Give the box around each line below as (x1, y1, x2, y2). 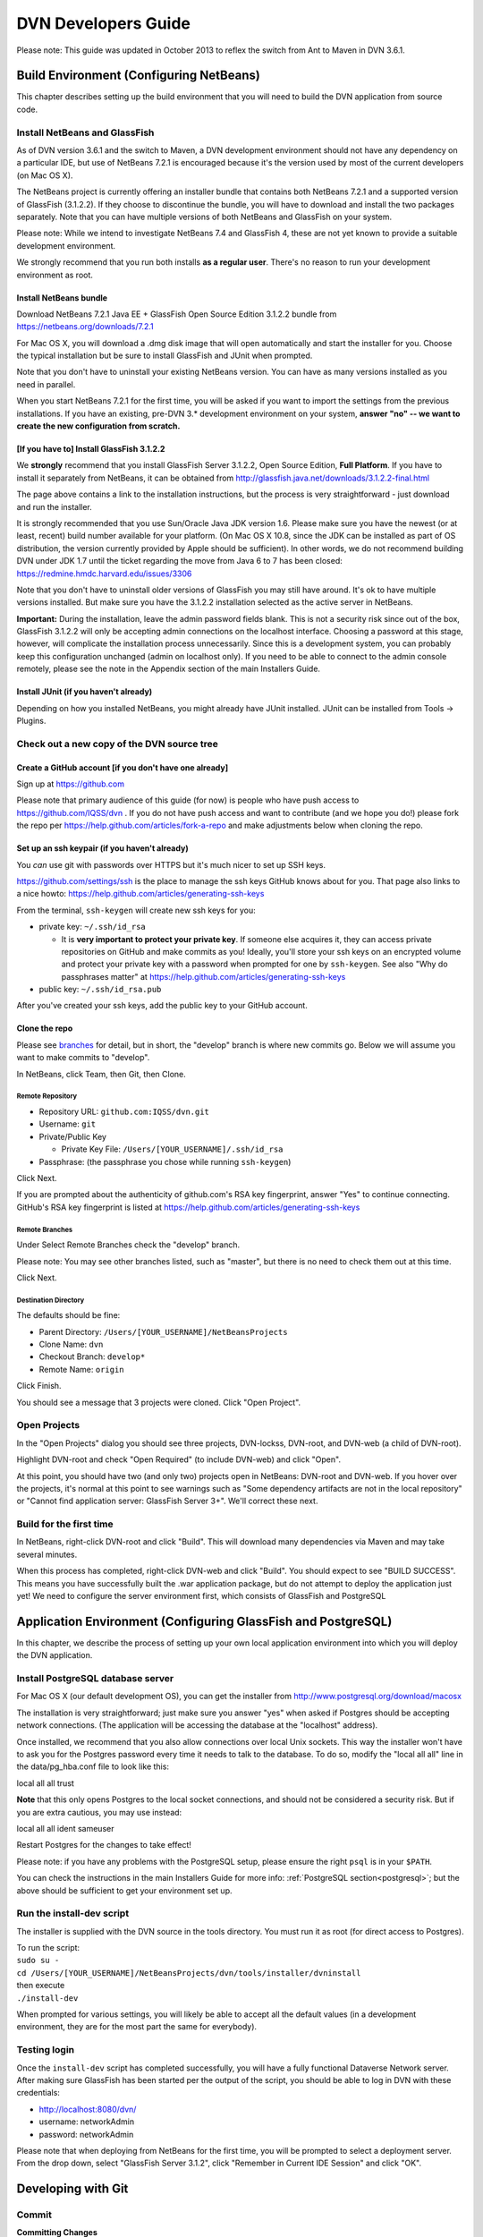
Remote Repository (16, 1092, 78, 1101)
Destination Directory (16, 1296, 85, 1305)
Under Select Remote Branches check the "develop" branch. (16, 1239, 241, 1250)
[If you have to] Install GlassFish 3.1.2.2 (16, 444, 165, 455)
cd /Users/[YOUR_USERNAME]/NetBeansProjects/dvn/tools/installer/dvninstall (16, 1968, 361, 1978)
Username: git (38, 1118, 97, 1129)
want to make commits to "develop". (16, 1052, 150, 1063)
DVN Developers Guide (16, 13, 191, 33)
